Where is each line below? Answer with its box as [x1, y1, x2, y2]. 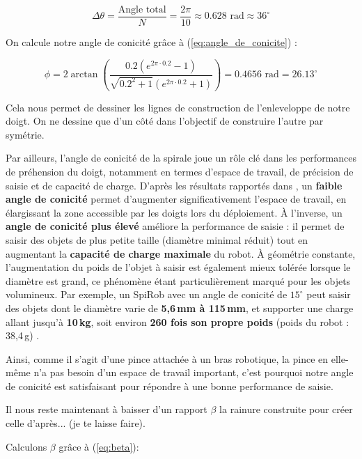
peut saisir [306, 287, 351, 302]
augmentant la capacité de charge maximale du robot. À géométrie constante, [6, 246, 356, 260]
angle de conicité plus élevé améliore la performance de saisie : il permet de [6, 219, 345, 233]
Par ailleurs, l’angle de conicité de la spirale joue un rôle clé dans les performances [6, 150, 357, 165]
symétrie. [6, 127, 45, 141]
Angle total [118, 5, 166, 15]
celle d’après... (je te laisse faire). [6, 416, 145, 430]
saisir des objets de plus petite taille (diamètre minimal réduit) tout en [6, 232, 308, 247]
